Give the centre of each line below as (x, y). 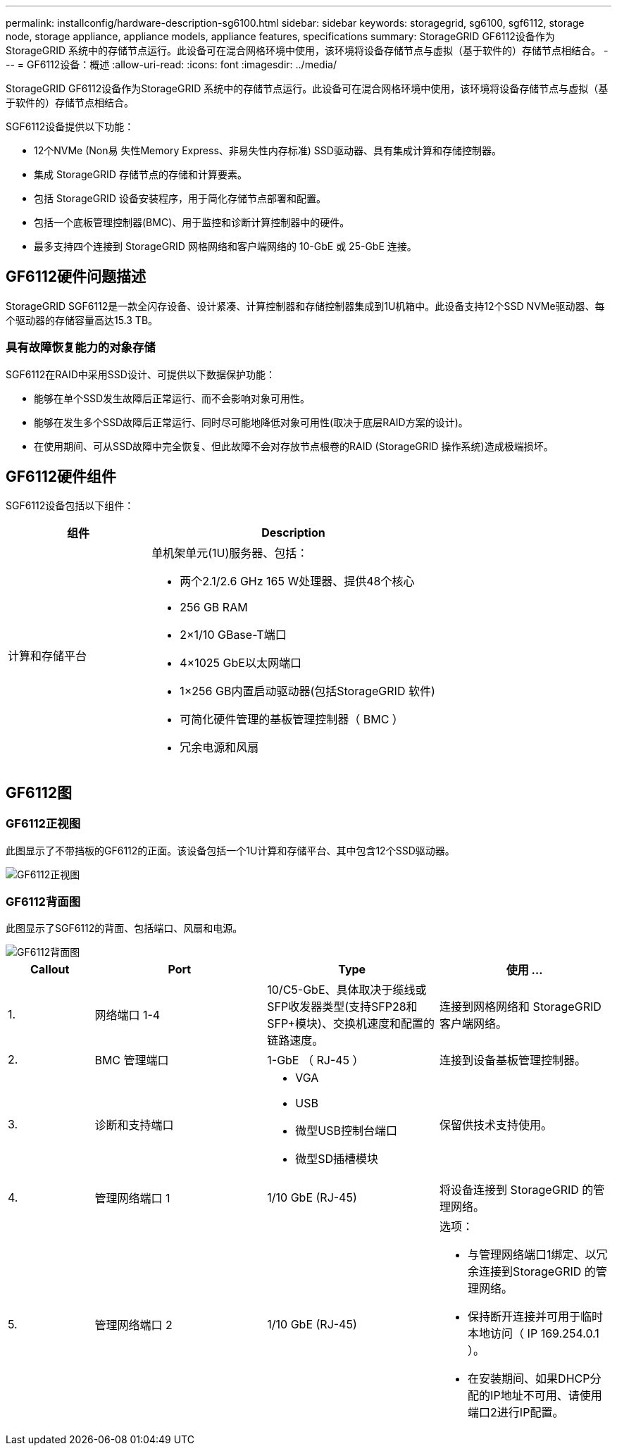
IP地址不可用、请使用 (546, 1396)
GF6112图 (39, 792)
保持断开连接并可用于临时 (536, 1317)
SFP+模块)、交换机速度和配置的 (351, 1024)
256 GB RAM (214, 608)
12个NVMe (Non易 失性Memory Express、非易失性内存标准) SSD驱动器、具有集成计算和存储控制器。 (268, 150)
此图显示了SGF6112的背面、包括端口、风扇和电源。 (124, 928)
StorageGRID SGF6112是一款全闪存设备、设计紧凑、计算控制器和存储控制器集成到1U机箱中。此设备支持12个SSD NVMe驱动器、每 (305, 306)
